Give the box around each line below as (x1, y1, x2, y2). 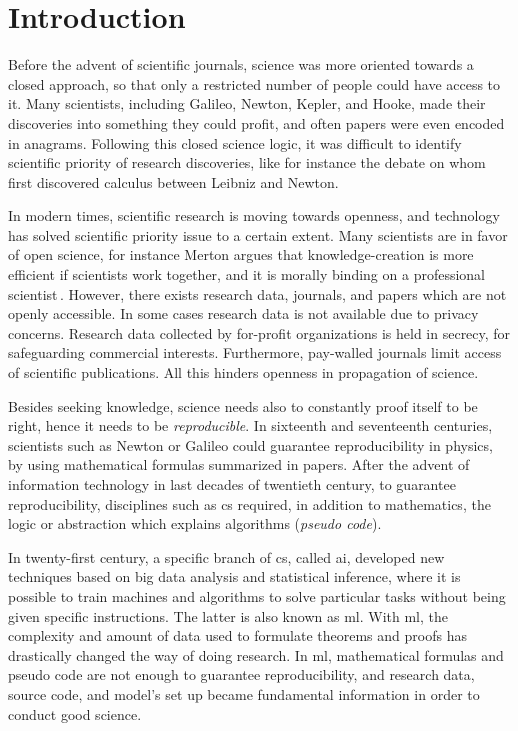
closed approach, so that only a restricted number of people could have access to (8, 73, 501, 94)
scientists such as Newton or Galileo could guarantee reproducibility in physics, (8, 434, 493, 455)
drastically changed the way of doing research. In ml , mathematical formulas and (8, 644, 504, 665)
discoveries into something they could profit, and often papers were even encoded (8, 112, 505, 133)
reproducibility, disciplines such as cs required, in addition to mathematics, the (8, 493, 491, 514)
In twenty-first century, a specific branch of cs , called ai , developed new (8, 546, 445, 567)
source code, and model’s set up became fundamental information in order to (8, 683, 480, 704)
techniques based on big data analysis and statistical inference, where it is (8, 566, 461, 587)
